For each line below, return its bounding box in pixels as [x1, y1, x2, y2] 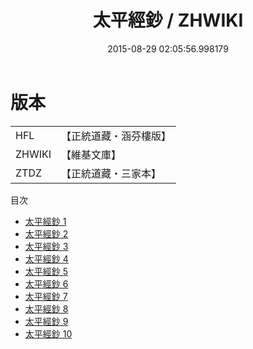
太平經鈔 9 [24, 315, 69, 327]
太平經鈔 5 [24, 265, 69, 277]
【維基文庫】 [61, 147, 122, 161]
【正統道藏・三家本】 [61, 166, 162, 180]
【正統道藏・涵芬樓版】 [61, 129, 172, 143]
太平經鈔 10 [24, 327, 73, 340]
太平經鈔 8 [24, 302, 69, 315]
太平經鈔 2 [24, 227, 69, 240]
